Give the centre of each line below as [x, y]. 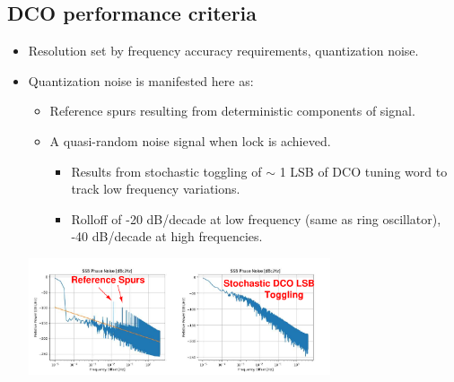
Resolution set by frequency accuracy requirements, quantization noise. [223, 51]
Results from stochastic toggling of [166, 171]
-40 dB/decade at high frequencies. [167, 236]
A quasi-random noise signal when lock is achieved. [190, 140]
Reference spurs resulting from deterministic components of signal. [232, 111]
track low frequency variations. [156, 189]
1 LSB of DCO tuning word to [363, 171]
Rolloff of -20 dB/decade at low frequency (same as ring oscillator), [256, 218]
